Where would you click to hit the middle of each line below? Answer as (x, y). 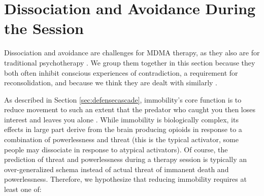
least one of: (23, 189)
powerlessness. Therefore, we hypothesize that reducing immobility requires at (125, 179)
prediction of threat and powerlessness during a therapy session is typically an (125, 159)
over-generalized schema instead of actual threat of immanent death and (117, 169)
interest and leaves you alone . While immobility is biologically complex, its (121, 119)
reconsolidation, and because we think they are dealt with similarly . (111, 83)
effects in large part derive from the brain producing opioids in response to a (123, 129)
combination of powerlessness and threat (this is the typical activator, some (121, 139)
